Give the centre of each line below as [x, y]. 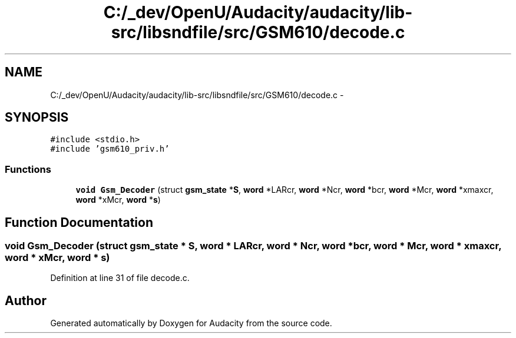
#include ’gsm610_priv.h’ [110, 149]
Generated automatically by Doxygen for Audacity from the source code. [191, 323]
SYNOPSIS [37, 118]
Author [26, 300]
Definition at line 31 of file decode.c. [120, 278]
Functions [28, 169]
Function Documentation [79, 222]
